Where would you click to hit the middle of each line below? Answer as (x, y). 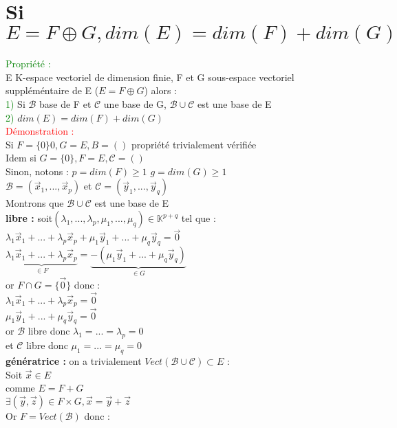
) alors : (160, 90)
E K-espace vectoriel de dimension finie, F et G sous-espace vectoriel (150, 77)
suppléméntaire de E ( (52, 90)
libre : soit (29, 218)
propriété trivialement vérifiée (194, 144)
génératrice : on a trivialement (74, 360)
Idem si (21, 158)
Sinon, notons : (37, 171)
